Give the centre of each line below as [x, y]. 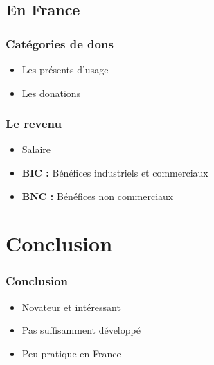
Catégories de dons [60, 43]
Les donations [51, 92]
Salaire [36, 149]
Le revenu [34, 124]
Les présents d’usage [65, 69]
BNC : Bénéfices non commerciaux [98, 196]
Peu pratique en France [71, 353]
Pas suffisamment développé [81, 330]
